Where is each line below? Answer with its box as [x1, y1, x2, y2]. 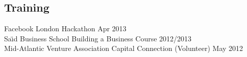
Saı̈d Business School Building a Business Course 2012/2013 [4, 33, 192, 43]
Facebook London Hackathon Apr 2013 [4, 23, 127, 34]
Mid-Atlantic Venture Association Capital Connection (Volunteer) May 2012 [4, 43, 243, 53]
